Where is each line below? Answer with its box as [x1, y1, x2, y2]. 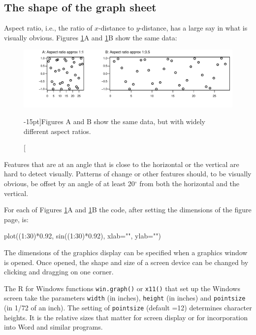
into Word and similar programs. [4, 322, 103, 332]
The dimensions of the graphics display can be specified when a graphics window [4, 247, 248, 257]
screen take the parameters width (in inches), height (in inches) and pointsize [4, 293, 246, 303]
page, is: [4, 214, 29, 224]
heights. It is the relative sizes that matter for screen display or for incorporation [4, 312, 248, 322]
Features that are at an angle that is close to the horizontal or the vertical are [4, 159, 239, 169]
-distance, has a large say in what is [139, 23, 248, 33]
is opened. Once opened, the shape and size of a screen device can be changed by [4, 257, 249, 267]
